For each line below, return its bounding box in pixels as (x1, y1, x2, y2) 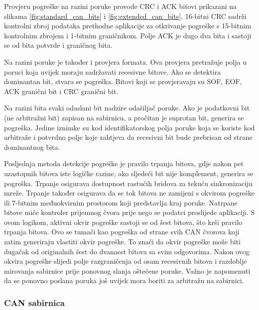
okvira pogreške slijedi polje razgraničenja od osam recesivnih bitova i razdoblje (4, 256, 247, 266)
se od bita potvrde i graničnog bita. (4, 40, 113, 50)
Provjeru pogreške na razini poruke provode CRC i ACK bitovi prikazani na (4, 1, 237, 11)
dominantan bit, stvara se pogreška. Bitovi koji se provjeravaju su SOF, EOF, (4, 76, 242, 87)
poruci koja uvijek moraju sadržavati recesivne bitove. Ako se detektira (4, 66, 221, 77)
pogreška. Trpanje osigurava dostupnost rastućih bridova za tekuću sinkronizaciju (4, 178, 253, 188)
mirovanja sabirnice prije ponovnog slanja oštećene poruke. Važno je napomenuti (4, 265, 251, 276)
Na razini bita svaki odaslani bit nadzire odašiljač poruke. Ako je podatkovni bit (4, 103, 250, 113)
